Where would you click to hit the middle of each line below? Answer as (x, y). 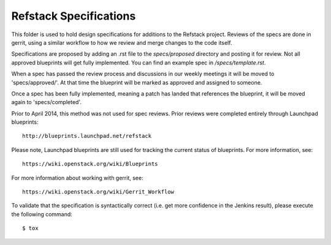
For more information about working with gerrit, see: (77, 178)
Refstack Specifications (74, 16)
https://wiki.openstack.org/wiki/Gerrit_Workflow (98, 192)
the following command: (42, 214)
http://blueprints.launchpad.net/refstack (87, 136)
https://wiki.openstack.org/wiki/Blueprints (90, 164)
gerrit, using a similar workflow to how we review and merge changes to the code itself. (122, 42)
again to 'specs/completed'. (47, 102)
